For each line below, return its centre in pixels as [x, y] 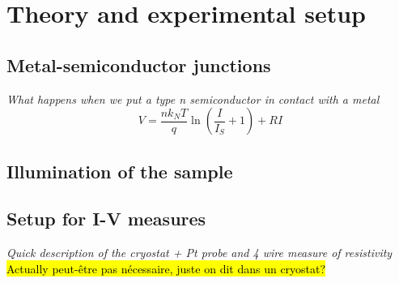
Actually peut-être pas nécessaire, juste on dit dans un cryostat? [166, 268]
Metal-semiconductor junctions [139, 64]
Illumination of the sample [120, 171]
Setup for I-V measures [106, 219]
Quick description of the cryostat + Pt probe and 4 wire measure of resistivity [199, 253]
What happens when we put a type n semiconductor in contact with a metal [193, 99]
